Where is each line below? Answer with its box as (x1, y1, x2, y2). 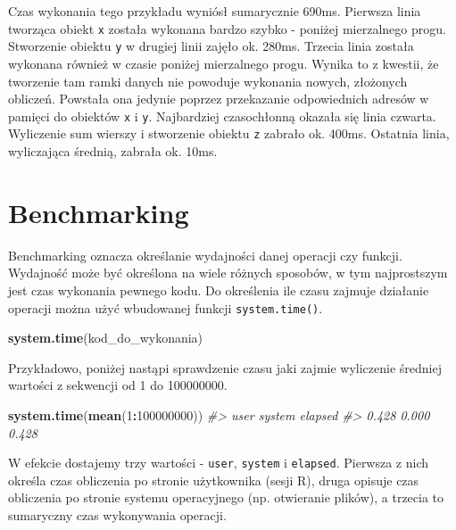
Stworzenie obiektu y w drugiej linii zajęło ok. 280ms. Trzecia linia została (8, 37, 414, 55)
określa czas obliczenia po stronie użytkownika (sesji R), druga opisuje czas (8, 470, 419, 489)
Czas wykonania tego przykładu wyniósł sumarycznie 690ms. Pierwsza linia (8, 2, 421, 20)
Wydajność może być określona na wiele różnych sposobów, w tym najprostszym (8, 263, 448, 282)
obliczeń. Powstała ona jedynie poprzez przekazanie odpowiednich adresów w (8, 89, 429, 108)
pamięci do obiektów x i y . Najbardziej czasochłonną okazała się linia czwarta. (8, 106, 436, 125)
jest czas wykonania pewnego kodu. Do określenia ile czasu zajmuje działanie (8, 280, 429, 299)
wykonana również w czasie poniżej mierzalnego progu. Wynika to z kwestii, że (8, 54, 439, 72)
